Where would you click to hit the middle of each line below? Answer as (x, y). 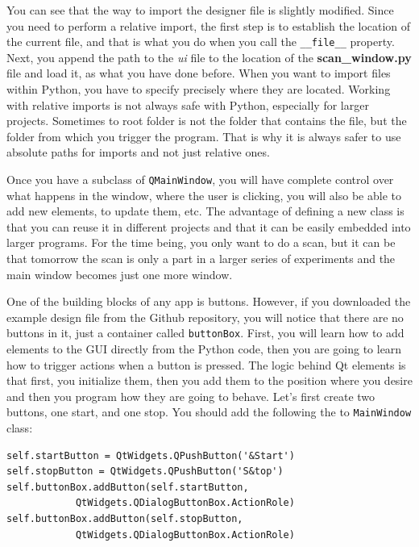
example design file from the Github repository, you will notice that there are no (205, 317)
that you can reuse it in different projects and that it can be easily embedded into (209, 226)
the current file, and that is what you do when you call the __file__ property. (201, 42)
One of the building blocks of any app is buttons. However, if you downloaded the (209, 301)
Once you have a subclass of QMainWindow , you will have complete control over (200, 179)
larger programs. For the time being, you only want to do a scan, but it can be (201, 242)
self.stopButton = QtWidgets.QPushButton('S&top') (145, 472)
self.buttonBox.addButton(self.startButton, (128, 487)
